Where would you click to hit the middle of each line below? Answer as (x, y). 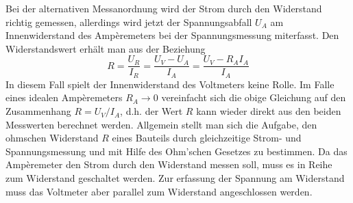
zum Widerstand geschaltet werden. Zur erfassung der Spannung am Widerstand (175, 178)
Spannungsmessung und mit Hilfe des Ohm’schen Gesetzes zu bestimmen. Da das (176, 151)
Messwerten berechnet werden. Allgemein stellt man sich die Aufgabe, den (161, 124)
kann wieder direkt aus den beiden (269, 111)
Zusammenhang (38, 111)
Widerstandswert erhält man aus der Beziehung (106, 48)
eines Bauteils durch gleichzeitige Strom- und (207, 138)
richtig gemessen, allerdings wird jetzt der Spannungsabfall (129, 22)
